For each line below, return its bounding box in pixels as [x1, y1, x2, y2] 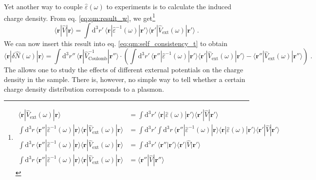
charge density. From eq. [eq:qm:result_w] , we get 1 [4, 11, 155, 23]
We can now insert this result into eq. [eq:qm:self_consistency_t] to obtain [4, 38, 228, 48]
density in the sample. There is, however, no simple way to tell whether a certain [4, 74, 245, 84]
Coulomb [88, 56, 108, 61]
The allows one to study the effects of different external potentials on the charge [4, 65, 243, 75]
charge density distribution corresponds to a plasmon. [4, 83, 164, 94]
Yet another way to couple [4, 1, 83, 11]
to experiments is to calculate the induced [106, 1, 231, 11]
